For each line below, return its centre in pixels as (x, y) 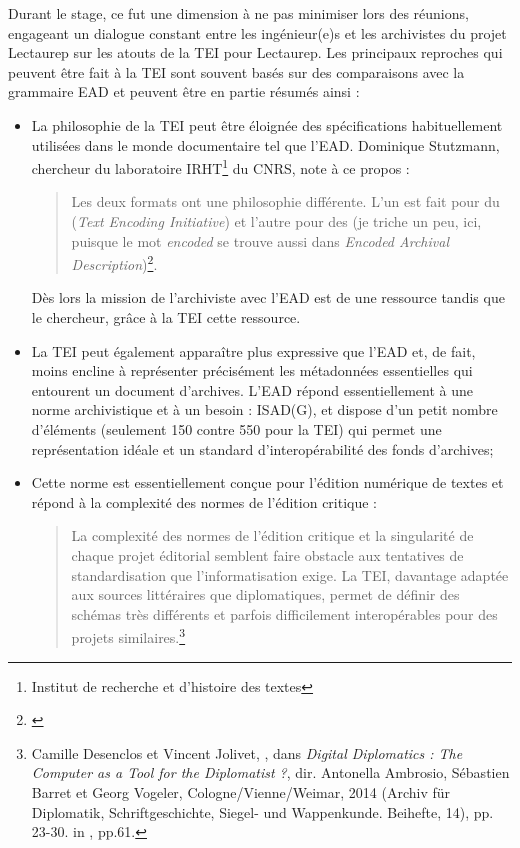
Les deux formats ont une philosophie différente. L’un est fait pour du (285, 201)
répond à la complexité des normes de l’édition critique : (204, 501)
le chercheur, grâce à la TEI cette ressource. (166, 317)
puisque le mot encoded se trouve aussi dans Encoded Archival (260, 240)
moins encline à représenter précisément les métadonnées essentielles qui (252, 370)
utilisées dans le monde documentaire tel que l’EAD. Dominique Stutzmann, (265, 144)
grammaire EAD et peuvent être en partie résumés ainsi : (184, 91)
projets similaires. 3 (128, 635)
